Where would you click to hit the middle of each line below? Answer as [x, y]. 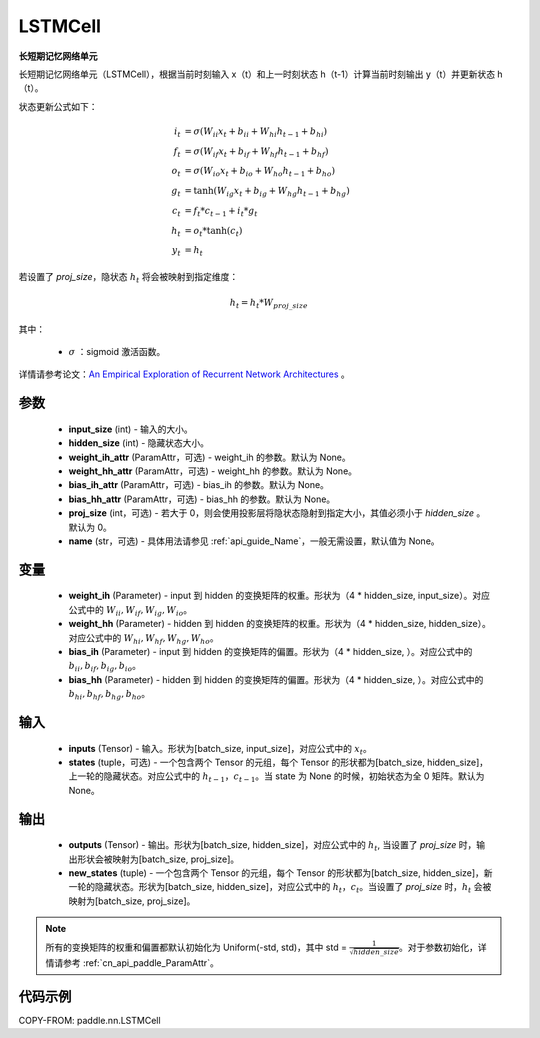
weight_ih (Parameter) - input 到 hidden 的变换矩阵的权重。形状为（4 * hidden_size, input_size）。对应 [279, 596]
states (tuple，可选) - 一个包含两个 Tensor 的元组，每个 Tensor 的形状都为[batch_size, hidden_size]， [278, 762]
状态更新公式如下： [58, 106]
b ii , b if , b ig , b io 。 [105, 667]
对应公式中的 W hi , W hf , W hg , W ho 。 [143, 638]
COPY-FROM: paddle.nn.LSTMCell [89, 1020]
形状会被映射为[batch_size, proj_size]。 [158, 859]
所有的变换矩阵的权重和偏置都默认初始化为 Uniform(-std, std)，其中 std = [196, 947]
